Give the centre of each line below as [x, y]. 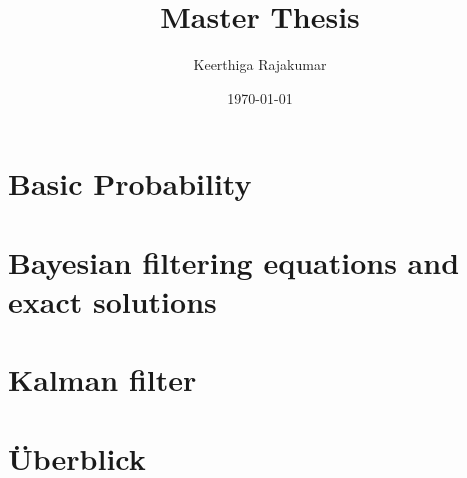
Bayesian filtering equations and [234, 261]
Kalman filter [102, 379]
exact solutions [112, 300]
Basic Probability [130, 183]
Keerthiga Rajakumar [260, 64]
